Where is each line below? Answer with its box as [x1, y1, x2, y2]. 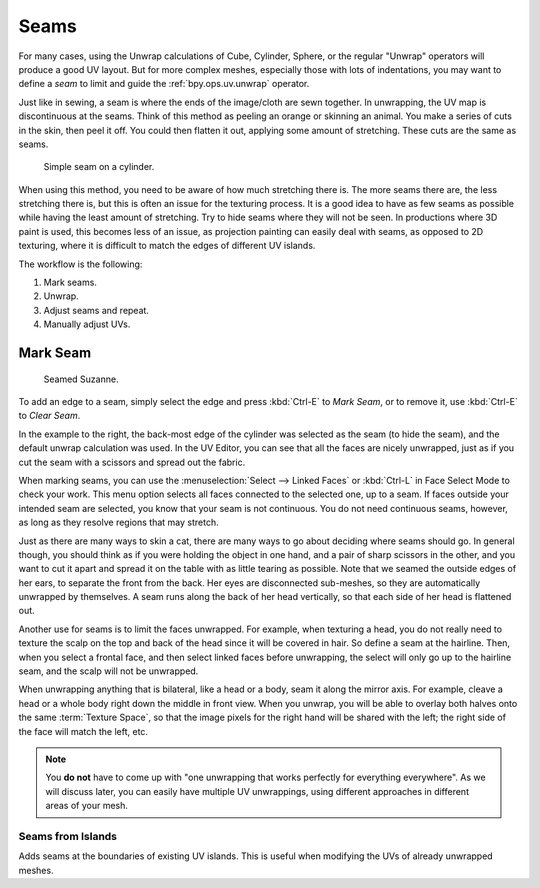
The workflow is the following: [18, 258, 143, 270]
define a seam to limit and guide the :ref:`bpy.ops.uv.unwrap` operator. [18, 78, 310, 90]
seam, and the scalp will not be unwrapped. [18, 665, 199, 677]
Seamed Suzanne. [43, 373, 119, 385]
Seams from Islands [18, 829, 118, 843]
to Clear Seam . [18, 410, 81, 422]
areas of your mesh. [45, 800, 129, 812]
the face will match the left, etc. [18, 725, 149, 737]
